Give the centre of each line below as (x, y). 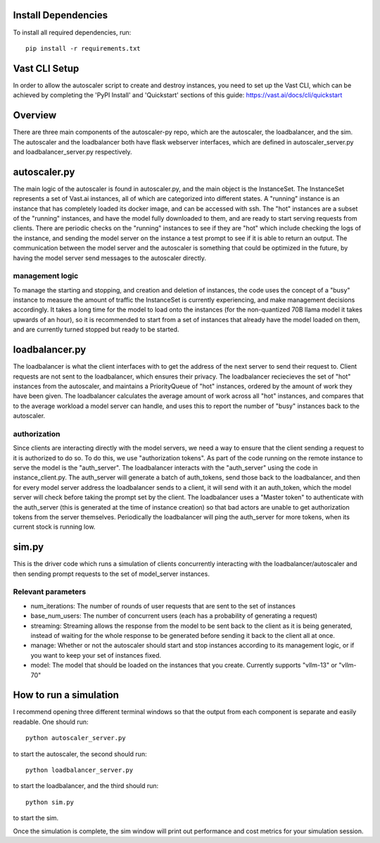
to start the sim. (36, 818)
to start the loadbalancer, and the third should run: (86, 786)
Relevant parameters (50, 592)
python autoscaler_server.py (76, 738)
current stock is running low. (54, 527)
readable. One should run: (51, 722)
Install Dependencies (61, 15)
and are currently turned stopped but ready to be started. (96, 330)
